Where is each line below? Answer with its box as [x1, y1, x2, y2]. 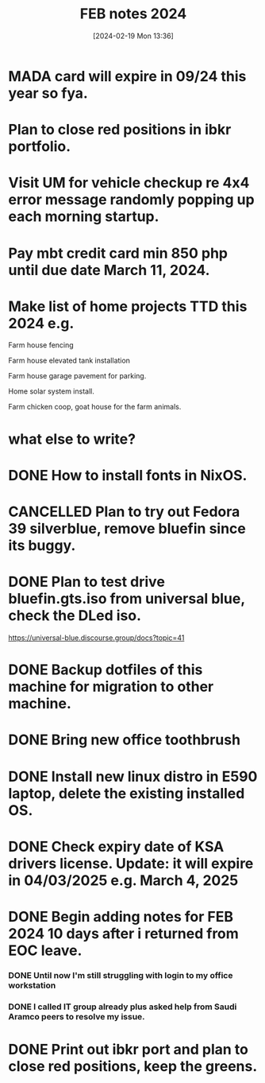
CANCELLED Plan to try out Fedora [8, 503, 240, 521]
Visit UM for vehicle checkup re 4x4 [8, 174, 250, 192]
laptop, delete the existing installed [8, 784, 245, 802]
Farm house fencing [8, 340, 74, 350]
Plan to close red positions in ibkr [8, 121, 232, 139]
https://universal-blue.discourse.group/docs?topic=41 [8, 633, 185, 642]
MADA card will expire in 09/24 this [8, 67, 247, 85]
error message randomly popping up [8, 191, 255, 209]
